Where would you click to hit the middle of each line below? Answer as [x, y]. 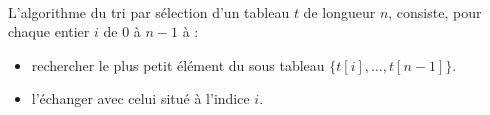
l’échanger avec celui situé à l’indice [140, 98]
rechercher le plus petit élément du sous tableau [178, 64]
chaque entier [49, 31]
